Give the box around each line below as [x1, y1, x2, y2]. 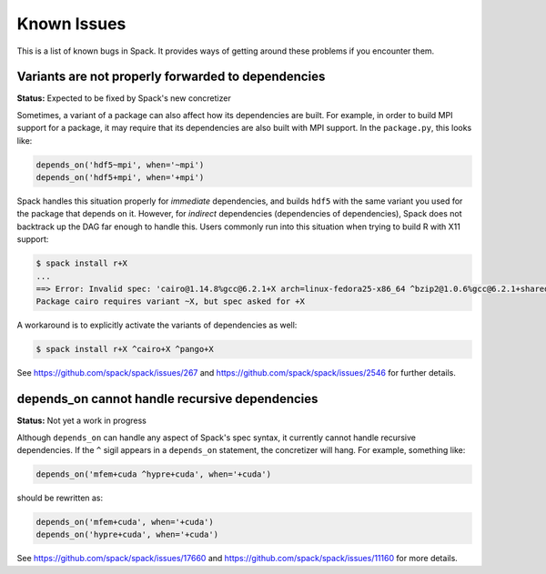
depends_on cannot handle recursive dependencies [16, 391, 318, 407]
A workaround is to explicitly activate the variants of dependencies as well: [16, 319, 298, 331]
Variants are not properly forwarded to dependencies [16, 69, 326, 85]
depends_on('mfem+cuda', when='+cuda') [35, 517, 214, 527]
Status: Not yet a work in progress [16, 415, 147, 427]
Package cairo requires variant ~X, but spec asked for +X [35, 297, 305, 307]
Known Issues [16, 14, 126, 34]
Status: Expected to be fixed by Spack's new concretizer [16, 93, 231, 104]
